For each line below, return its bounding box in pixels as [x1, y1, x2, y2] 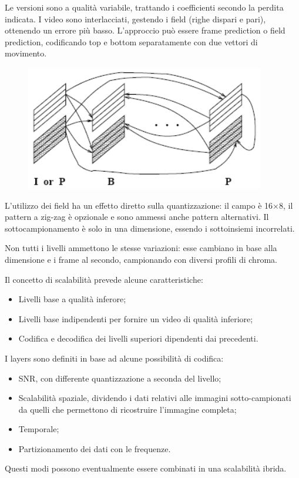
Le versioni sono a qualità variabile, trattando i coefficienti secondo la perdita [5, 1, 284, 13]
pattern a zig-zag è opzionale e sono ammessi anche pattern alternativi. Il [5, 210, 269, 223]
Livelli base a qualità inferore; [18, 293, 126, 305]
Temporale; [18, 423, 59, 435]
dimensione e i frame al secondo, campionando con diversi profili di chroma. [5, 253, 277, 265]
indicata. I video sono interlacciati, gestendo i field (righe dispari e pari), [5, 12, 266, 25]
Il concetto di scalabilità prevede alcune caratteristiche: [5, 273, 203, 285]
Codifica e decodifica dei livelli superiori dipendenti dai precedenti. [18, 332, 258, 345]
